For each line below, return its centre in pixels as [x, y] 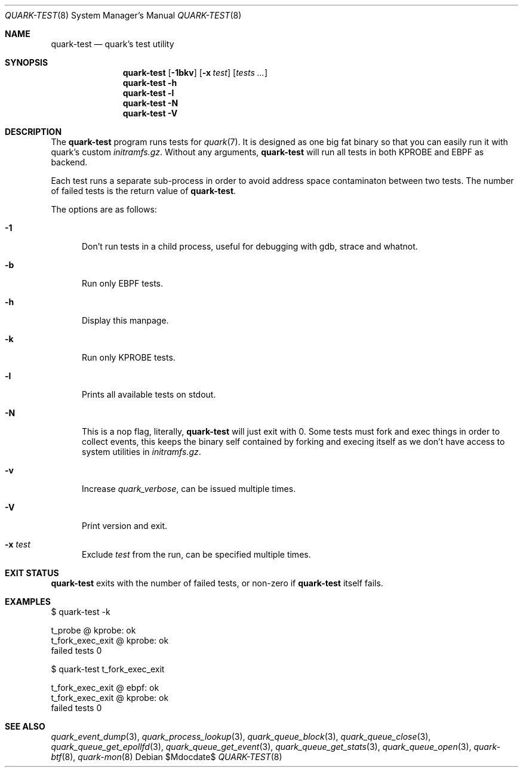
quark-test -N [150, 103]
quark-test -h [150, 83]
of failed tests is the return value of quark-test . [144, 191]
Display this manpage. [125, 320]
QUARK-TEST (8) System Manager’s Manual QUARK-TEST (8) [123, 15]
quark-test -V [150, 113]
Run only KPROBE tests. [129, 357]
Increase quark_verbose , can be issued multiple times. [189, 489]
